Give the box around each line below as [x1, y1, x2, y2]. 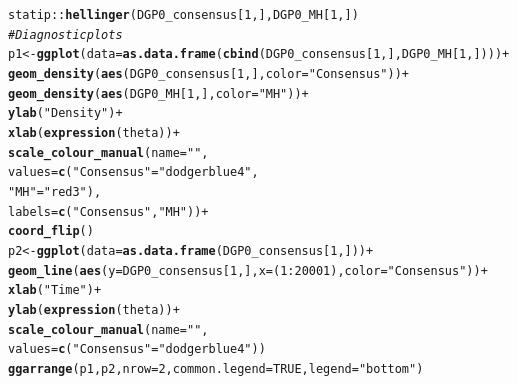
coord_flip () [8, 224, 94, 239]
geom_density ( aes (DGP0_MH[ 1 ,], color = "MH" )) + [8, 86, 309, 101]
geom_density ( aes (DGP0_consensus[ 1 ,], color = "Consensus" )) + [8, 66, 409, 81]
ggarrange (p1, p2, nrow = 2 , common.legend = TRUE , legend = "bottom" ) [8, 361, 424, 376]
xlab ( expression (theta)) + [8, 125, 180, 140]
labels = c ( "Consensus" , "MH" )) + [8, 204, 209, 219]
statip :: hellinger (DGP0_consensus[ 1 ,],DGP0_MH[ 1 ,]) [8, 8, 359, 22]
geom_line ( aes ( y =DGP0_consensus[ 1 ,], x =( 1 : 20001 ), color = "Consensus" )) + [8, 263, 488, 278]
